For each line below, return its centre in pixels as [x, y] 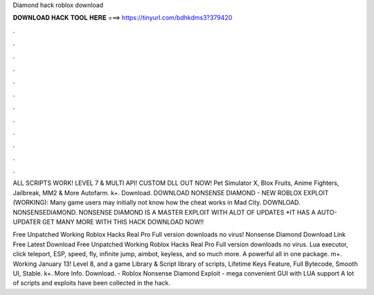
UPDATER [27, 222]
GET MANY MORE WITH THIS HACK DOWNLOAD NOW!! [123, 222]
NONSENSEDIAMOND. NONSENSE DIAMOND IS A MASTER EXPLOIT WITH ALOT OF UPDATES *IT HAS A [164, 212]
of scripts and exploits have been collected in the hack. [92, 283]
